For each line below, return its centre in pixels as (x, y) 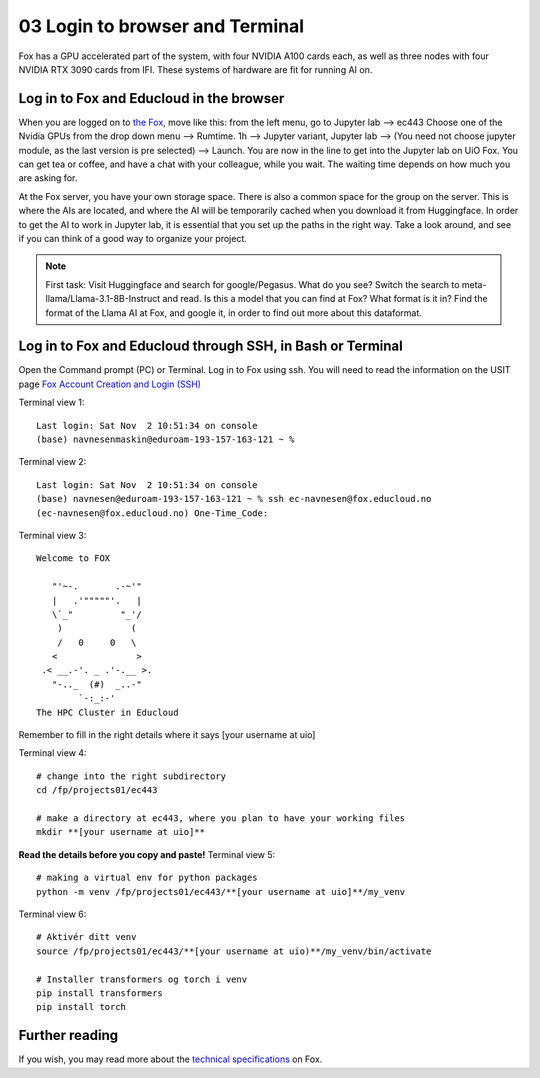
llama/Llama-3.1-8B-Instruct (103, 299)
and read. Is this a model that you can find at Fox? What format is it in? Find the (325, 299)
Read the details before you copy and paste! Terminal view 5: (147, 854)
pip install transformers (100, 993)
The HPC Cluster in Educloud (107, 712)
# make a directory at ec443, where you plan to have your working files (221, 818)
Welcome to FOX (73, 558)
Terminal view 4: (52, 753)
